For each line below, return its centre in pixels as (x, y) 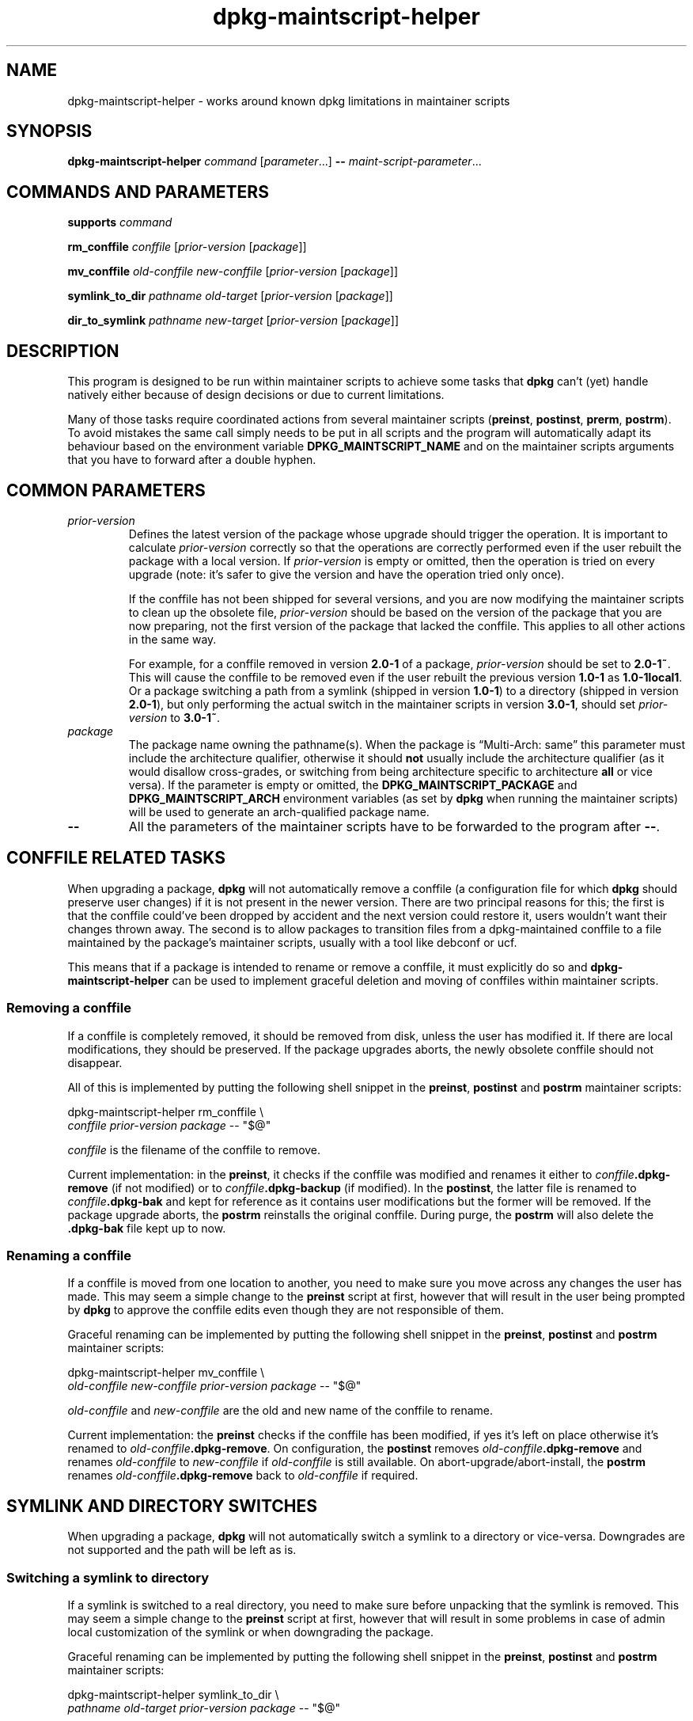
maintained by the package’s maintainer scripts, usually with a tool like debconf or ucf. (292, 942)
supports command (120, 222)
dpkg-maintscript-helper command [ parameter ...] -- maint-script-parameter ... (275, 161)
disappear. (95, 1062)
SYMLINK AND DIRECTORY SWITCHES (162, 1506)
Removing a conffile (69, 1008)
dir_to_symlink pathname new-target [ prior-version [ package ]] (233, 321)
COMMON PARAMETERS (106, 490)
